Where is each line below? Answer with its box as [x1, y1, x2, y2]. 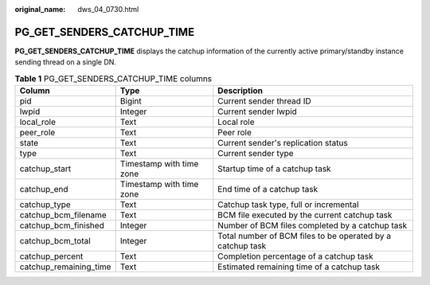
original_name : [14, 5, 66, 14]
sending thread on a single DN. [14, 57, 117, 67]
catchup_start [19, 163, 72, 174]
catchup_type [19, 199, 71, 210]
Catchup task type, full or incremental [217, 199, 359, 210]
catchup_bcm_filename [19, 209, 107, 221]
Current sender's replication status [217, 138, 348, 149]
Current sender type [217, 148, 294, 159]
